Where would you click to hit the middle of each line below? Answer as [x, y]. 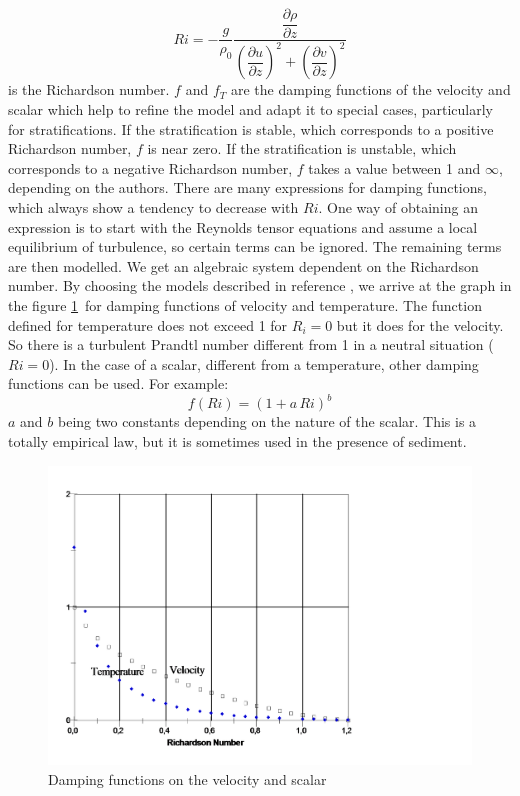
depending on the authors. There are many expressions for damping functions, [247, 187]
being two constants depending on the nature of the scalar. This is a [267, 421]
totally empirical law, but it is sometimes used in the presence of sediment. [237, 441]
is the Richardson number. [89, 89]
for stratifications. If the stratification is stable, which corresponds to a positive [251, 128]
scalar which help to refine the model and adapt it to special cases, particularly [251, 109]
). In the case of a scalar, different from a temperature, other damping [264, 363]
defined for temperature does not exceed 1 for [148, 324]
